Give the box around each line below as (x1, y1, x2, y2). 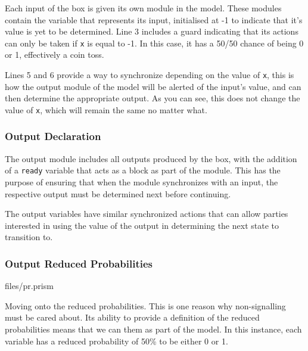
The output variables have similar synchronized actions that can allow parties (5, 207, 288, 220)
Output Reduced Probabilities (5, 256, 153, 271)
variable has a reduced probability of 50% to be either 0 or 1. (5, 334, 228, 347)
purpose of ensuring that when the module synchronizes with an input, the (5, 176, 278, 188)
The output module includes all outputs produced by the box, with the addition (5, 152, 297, 164)
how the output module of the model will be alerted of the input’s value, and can (5, 80, 301, 92)
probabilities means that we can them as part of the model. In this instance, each (5, 322, 302, 335)
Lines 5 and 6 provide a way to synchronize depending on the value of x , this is (5, 69, 294, 81)
